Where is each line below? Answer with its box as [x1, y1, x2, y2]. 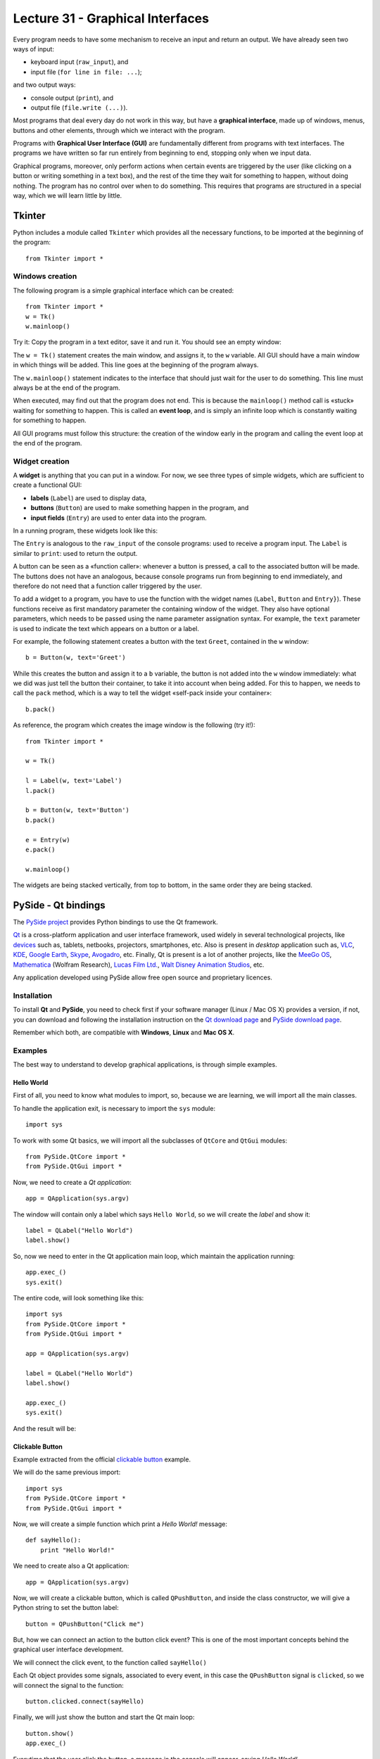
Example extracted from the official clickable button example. [13, 1455, 191, 1463]
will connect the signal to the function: [13, 1681, 125, 1689]
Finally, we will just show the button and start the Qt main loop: [13, 1713, 195, 1722]
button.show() [25, 1729, 74, 1737]
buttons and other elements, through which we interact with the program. [13, 126, 225, 134]
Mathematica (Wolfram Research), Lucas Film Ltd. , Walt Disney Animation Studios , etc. [13, 960, 265, 969]
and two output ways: [13, 81, 76, 89]
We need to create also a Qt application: [13, 1562, 129, 1570]
